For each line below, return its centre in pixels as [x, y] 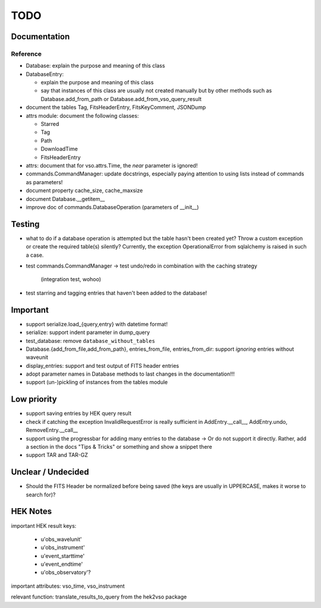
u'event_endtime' [62, 564]
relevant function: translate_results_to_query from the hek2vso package [99, 597]
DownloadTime [59, 149]
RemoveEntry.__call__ [52, 430]
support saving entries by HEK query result [79, 414]
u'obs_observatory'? [66, 572]
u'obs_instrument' [63, 547]
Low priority [34, 399]
